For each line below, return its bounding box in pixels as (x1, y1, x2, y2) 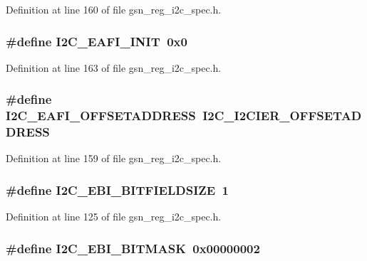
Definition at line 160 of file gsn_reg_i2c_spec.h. (6, 2, 222, 16)
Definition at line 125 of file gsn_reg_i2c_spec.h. (6, 209, 222, 224)
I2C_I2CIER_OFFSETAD (202, 107, 362, 124)
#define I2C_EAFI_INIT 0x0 (6, 32, 187, 50)
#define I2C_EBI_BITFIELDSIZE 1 (6, 181, 229, 198)
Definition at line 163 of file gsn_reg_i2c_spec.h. (6, 60, 222, 75)
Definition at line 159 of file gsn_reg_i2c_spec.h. (6, 151, 222, 166)
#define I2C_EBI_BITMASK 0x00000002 (6, 239, 260, 257)
